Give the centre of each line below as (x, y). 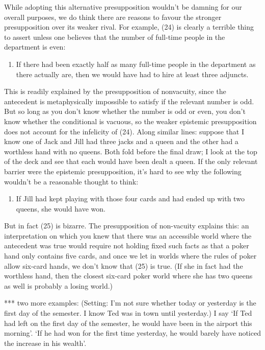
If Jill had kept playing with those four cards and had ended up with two (130, 199)
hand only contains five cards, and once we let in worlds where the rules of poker (130, 256)
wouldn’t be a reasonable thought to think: (71, 181)
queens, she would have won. (61, 208)
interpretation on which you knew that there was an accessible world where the (128, 235)
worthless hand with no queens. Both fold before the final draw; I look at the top (131, 151)
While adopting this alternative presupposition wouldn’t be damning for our (123, 7)
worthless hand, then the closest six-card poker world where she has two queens (128, 276)
